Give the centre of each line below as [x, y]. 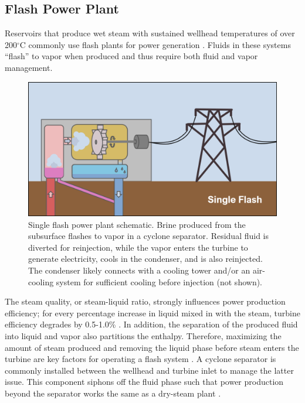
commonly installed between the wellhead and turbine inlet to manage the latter [149, 370]
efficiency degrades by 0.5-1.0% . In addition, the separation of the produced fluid [151, 324]
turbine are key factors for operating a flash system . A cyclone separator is [140, 359]
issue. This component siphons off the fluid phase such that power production [144, 382]
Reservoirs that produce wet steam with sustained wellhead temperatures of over [150, 33]
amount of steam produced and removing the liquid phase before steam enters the [152, 347]
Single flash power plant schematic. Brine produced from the [137, 224]
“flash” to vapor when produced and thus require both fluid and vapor [131, 56]
